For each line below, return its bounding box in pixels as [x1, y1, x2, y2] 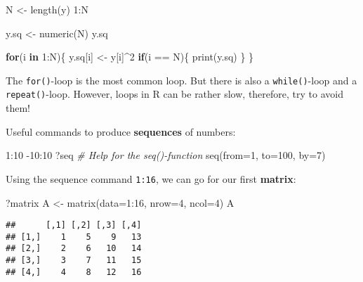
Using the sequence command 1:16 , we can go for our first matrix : [6, 171, 296, 186]
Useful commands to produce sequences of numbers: [6, 124, 236, 139]
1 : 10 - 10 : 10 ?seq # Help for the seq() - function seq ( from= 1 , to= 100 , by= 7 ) [6, 148, 326, 162]
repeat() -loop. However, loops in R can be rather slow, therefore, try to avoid [6, 86, 343, 101]
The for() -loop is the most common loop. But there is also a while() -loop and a [6, 72, 357, 87]
